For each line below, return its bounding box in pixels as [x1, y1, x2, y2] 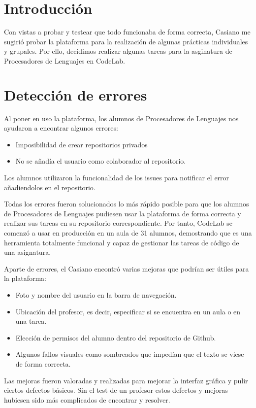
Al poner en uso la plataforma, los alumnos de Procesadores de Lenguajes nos [4, 113, 239, 123]
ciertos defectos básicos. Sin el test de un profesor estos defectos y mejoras [4, 385, 228, 395]
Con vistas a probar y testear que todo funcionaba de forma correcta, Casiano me [4, 27, 251, 37]
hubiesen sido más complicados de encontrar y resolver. [4, 394, 170, 405]
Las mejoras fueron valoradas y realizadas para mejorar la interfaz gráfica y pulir [4, 375, 248, 385]
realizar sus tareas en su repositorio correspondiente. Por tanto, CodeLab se [4, 218, 233, 228]
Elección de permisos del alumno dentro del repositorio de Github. [15, 332, 216, 342]
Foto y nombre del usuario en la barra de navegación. [15, 289, 177, 300]
